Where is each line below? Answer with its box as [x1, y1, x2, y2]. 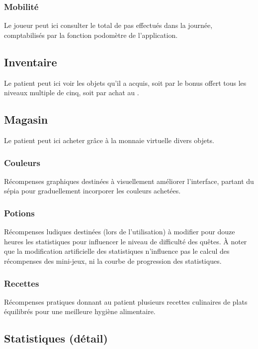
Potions [4, 206, 35, 219]
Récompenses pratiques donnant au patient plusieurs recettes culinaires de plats [4, 296, 248, 307]
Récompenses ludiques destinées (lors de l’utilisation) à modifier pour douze [4, 226, 235, 237]
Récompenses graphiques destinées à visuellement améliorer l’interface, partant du [4, 175, 254, 186]
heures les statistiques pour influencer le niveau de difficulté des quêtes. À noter [4, 236, 247, 246]
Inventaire [4, 54, 57, 69]
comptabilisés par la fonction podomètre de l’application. [4, 29, 178, 40]
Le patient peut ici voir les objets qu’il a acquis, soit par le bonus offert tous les [4, 77, 247, 88]
